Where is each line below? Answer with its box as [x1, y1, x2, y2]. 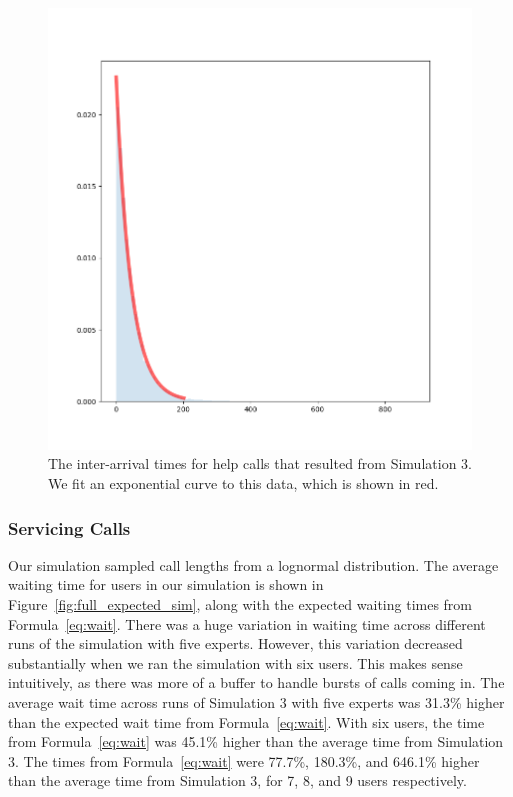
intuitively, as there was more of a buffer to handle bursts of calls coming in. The [8, 672, 505, 693]
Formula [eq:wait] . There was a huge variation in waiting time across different [8, 613, 486, 634]
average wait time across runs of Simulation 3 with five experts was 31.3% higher [8, 692, 505, 713]
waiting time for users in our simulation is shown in [8, 574, 324, 595]
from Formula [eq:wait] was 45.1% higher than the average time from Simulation [8, 731, 504, 752]
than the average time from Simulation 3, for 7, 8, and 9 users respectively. [8, 770, 467, 791]
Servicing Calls [8, 515, 131, 540]
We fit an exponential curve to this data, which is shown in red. [48, 473, 439, 494]
